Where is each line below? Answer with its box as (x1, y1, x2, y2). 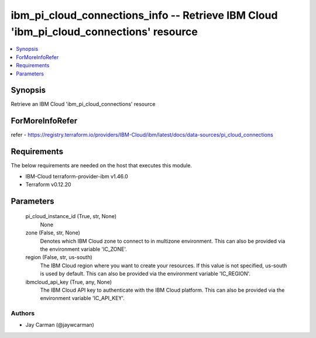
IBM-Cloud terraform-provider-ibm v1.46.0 (25, 173, 128, 180)
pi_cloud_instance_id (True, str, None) (25, 213, 117, 220)
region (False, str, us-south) (25, 254, 93, 261)
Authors (11, 309, 35, 318)
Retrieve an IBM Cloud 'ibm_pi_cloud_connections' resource (11, 101, 156, 108)
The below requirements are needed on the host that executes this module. (11, 162, 193, 169)
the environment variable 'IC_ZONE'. (40, 246, 127, 253)
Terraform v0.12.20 (25, 181, 71, 188)
